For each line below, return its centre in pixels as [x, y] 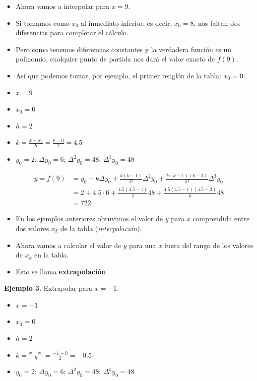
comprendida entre [221, 219]
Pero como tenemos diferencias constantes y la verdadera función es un [124, 49]
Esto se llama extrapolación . [62, 271]
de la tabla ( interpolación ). [101, 228]
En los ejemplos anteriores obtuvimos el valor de [89, 219]
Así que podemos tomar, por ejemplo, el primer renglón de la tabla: [118, 75]
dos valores [32, 228]
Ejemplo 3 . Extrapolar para [48, 288]
